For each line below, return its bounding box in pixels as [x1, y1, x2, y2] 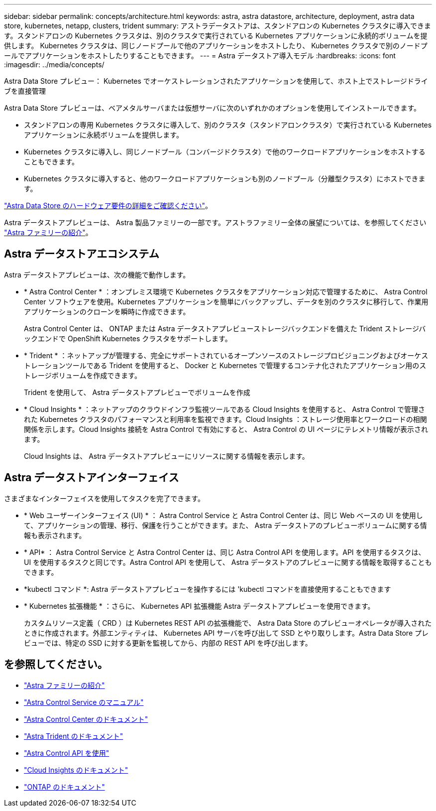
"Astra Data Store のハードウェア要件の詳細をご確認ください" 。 [4, 201, 213, 210]
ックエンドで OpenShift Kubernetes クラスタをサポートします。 [24, 334, 232, 343]
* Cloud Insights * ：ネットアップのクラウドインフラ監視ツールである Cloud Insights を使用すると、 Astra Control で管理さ [24, 405, 426, 413]
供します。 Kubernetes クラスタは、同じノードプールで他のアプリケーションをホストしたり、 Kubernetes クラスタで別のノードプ [4, 41, 428, 50]
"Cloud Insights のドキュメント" [24, 765, 128, 774]
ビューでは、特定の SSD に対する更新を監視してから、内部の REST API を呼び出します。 [24, 638, 312, 647]
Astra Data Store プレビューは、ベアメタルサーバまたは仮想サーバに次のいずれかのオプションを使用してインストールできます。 [4, 104, 421, 112]
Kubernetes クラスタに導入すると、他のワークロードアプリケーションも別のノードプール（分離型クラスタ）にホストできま [24, 174, 426, 183]
